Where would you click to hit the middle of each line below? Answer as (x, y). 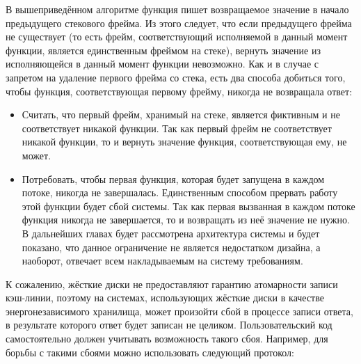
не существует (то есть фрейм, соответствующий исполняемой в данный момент (177, 37)
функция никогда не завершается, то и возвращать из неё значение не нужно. (186, 220)
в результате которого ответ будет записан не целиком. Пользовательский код (169, 325)
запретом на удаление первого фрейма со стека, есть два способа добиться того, (176, 77)
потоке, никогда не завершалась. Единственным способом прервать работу (180, 192)
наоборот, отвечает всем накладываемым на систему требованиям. (162, 261)
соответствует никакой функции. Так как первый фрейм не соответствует (177, 128)
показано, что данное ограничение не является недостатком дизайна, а (171, 247)
